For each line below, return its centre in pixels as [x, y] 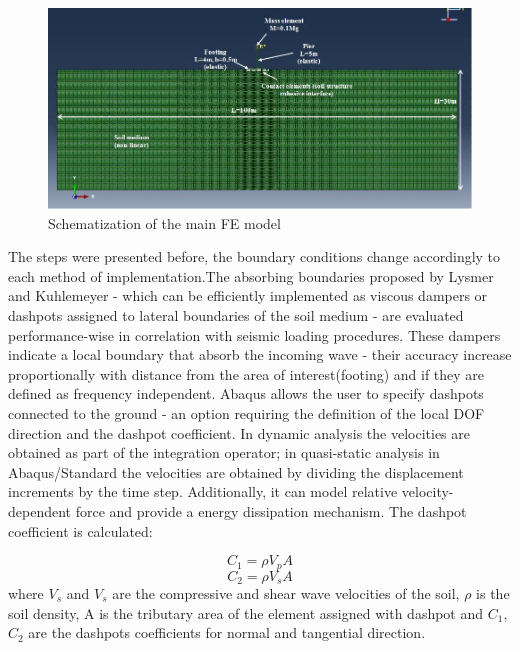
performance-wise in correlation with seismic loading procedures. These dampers [254, 334]
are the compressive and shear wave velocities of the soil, [286, 593]
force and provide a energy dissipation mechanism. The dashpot [271, 510]
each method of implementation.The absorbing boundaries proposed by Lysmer [251, 275]
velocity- [427, 491]
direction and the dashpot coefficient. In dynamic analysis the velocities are [239, 432]
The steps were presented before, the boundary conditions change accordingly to [254, 256]
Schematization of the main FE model [164, 222]
